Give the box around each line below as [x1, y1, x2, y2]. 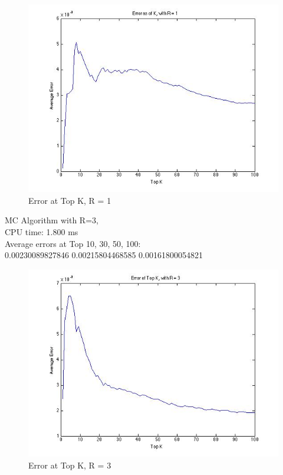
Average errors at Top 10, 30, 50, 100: [5, 237, 141, 249]
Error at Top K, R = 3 [28, 458, 111, 471]
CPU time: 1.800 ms [5, 226, 78, 238]
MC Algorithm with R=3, [5, 214, 98, 226]
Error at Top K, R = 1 [28, 194, 111, 206]
